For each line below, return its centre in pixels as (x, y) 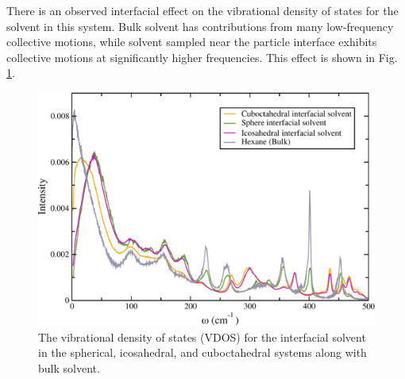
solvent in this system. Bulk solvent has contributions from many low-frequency (200, 26)
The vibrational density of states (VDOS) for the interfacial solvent (202, 336)
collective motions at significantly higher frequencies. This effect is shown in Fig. (202, 57)
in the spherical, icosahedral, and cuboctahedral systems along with (202, 352)
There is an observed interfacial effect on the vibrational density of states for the (202, 10)
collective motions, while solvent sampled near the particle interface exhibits (192, 42)
